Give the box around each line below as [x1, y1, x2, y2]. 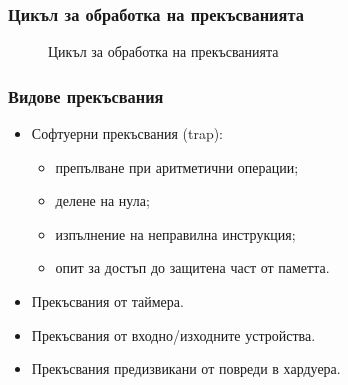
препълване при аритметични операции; [55, 156, 299, 177]
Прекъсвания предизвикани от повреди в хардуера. [31, 358, 341, 379]
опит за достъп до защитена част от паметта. [55, 257, 330, 278]
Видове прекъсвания [8, 83, 164, 108]
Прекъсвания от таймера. [31, 291, 184, 311]
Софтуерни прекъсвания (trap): [31, 123, 224, 144]
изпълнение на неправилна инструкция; [55, 223, 296, 244]
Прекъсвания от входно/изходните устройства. [31, 324, 316, 345]
